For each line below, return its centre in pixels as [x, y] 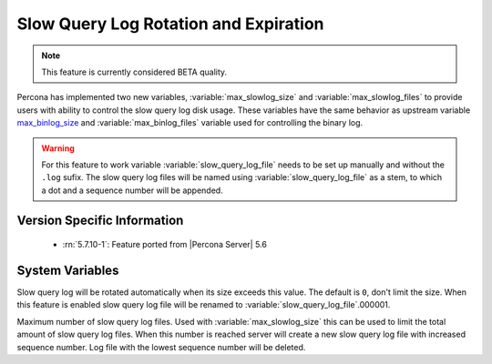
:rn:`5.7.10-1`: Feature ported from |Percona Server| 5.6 [165, 245]
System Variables [68, 270]
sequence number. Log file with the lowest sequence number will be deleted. [161, 347]
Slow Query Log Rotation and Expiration [170, 24]
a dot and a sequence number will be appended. [132, 190]
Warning [58, 148]
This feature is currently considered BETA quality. [134, 72]
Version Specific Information [100, 221]
